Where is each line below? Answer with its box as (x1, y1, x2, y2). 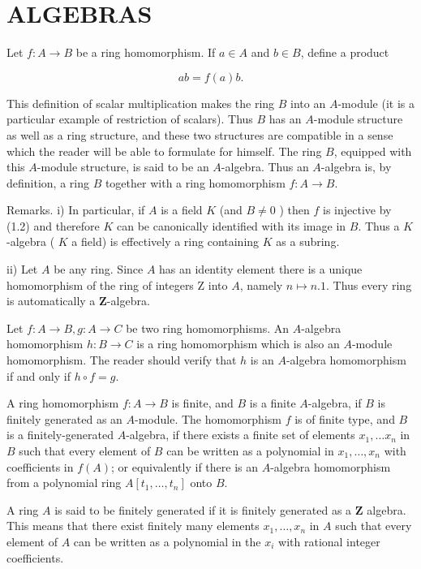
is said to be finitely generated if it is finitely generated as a (54, 501, 352, 518)
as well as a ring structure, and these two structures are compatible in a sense (6, 126, 393, 143)
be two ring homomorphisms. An (126, 319, 290, 336)
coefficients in (6, 458, 74, 475)
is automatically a (6, 292, 96, 309)
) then (279, 201, 310, 218)
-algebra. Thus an (221, 158, 309, 175)
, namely (239, 276, 283, 293)
